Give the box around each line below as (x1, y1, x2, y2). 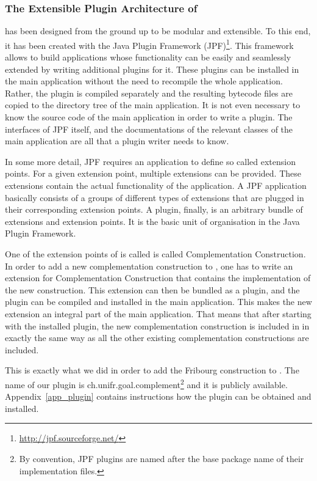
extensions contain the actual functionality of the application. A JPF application (5, 179, 307, 191)
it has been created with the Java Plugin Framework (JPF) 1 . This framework (5, 37, 294, 51)
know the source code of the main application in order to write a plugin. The (5, 111, 293, 123)
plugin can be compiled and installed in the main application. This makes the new (5, 295, 312, 308)
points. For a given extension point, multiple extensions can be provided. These (5, 167, 302, 180)
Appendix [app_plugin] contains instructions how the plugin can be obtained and (5, 390, 312, 403)
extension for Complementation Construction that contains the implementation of (5, 271, 311, 284)
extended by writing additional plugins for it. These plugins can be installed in (5, 62, 299, 75)
